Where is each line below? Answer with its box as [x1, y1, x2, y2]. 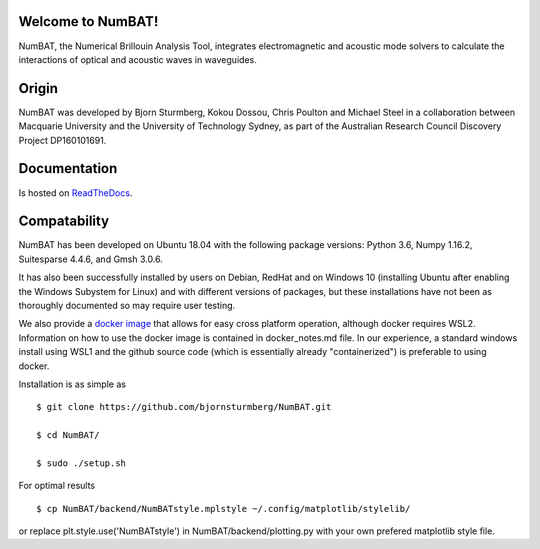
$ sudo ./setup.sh [36, 457, 127, 469]
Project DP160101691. [18, 134, 107, 146]
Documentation [18, 160, 118, 177]
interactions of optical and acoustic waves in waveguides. [18, 53, 257, 65]
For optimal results [18, 480, 96, 492]
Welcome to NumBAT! [18, 13, 159, 30]
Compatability [18, 213, 110, 230]
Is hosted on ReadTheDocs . [18, 186, 133, 199]
